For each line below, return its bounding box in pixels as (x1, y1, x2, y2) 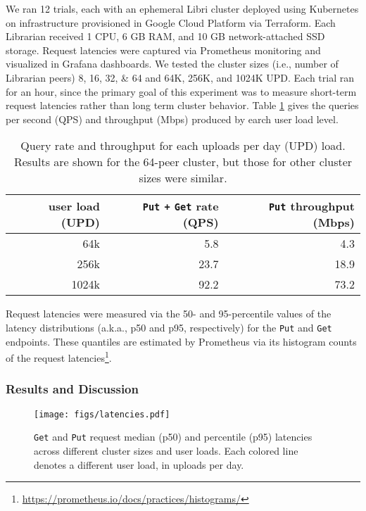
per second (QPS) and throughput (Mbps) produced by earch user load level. (6, 111, 339, 126)
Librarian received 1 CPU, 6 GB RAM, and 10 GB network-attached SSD (6, 29, 325, 44)
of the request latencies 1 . (6, 348, 112, 365)
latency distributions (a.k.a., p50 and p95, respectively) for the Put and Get (6, 320, 332, 334)
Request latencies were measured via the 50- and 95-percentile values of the (6, 306, 332, 321)
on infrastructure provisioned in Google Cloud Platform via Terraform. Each (6, 15, 336, 30)
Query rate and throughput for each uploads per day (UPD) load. (20, 137, 346, 154)
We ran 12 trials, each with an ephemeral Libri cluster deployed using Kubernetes (6, 1, 359, 15)
